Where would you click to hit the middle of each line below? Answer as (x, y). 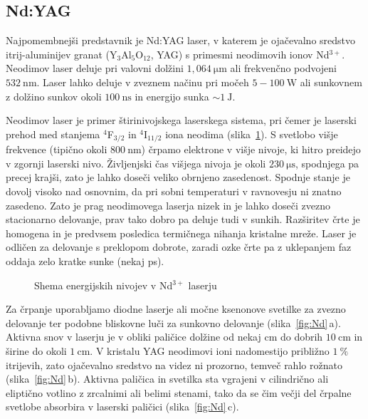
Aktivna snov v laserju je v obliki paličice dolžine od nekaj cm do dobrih (164, 337)
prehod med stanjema (53, 134)
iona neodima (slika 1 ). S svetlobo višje (252, 134)
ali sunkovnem (331, 82)
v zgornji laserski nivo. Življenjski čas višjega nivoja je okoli (136, 163)
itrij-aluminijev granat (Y (62, 54)
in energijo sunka (172, 96)
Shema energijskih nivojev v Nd (104, 285)
